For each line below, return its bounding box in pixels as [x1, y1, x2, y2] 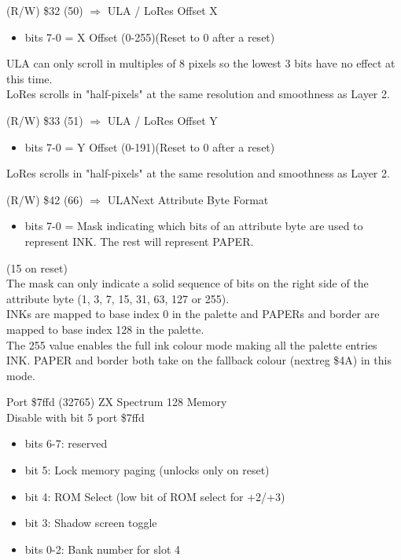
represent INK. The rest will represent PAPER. [24, 232, 254, 249]
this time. [6, 70, 53, 86]
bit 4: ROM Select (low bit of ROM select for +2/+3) [24, 488, 285, 504]
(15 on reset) [6, 259, 68, 276]
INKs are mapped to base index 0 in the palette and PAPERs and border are [6, 306, 380, 322]
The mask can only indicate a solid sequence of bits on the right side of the [6, 275, 369, 291]
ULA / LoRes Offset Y [107, 112, 218, 128]
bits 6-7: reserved [24, 435, 108, 452]
